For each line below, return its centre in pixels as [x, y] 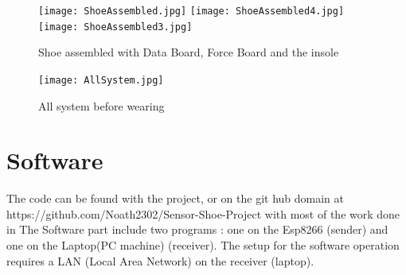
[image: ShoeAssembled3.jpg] [115, 27]
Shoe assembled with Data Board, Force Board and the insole [189, 52]
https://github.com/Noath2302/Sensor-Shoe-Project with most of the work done [203, 213]
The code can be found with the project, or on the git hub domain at [175, 198]
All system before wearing [101, 105]
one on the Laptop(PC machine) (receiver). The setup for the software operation [203, 245]
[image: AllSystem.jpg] [101, 80]
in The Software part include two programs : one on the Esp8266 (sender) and [197, 229]
